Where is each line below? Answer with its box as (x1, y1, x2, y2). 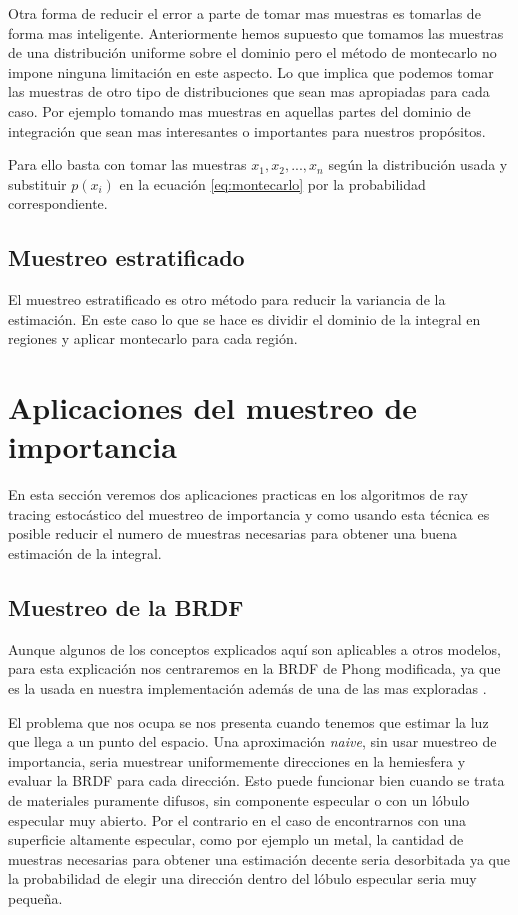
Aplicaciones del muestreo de (8, 387, 418, 428)
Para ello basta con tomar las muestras (8, 154, 247, 175)
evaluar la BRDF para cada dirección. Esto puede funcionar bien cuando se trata (8, 770, 505, 791)
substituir (8, 173, 67, 194)
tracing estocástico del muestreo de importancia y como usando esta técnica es (8, 503, 490, 524)
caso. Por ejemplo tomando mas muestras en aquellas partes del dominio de (8, 100, 471, 121)
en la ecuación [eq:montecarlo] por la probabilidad (119, 173, 426, 194)
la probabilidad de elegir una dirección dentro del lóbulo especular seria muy (8, 868, 477, 889)
